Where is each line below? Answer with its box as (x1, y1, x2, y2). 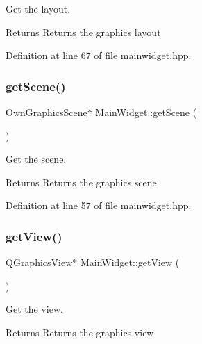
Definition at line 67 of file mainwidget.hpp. (6, 48, 192, 63)
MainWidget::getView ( (80, 255, 180, 270)
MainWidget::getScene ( (95, 105, 197, 119)
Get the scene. (6, 151, 67, 166)
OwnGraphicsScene (6, 105, 87, 119)
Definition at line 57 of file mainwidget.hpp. (6, 198, 192, 213)
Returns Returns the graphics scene (6, 174, 157, 189)
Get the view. (6, 302, 63, 316)
